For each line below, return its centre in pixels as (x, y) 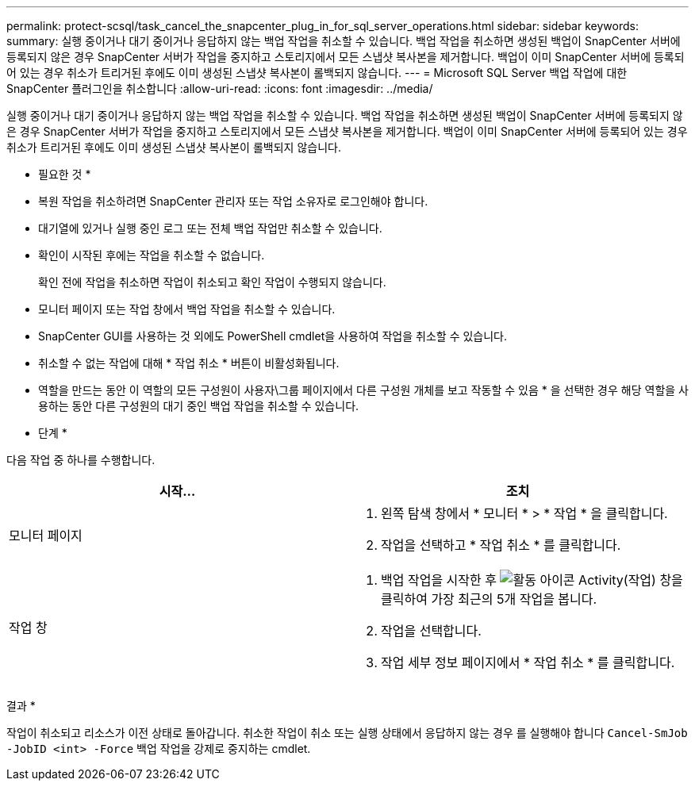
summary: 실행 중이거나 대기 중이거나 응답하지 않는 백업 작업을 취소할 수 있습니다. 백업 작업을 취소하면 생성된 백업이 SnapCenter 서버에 (344, 41)
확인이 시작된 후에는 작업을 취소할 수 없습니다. (152, 255)
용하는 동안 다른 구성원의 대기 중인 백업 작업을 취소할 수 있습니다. (199, 406)
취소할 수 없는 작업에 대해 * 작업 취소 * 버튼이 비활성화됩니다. (189, 363)
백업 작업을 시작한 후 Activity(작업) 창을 (532, 580)
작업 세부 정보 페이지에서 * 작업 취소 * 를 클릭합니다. (528, 662)
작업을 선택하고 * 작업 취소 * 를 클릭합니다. (501, 545)
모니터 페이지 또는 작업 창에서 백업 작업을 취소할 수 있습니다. (187, 309)
